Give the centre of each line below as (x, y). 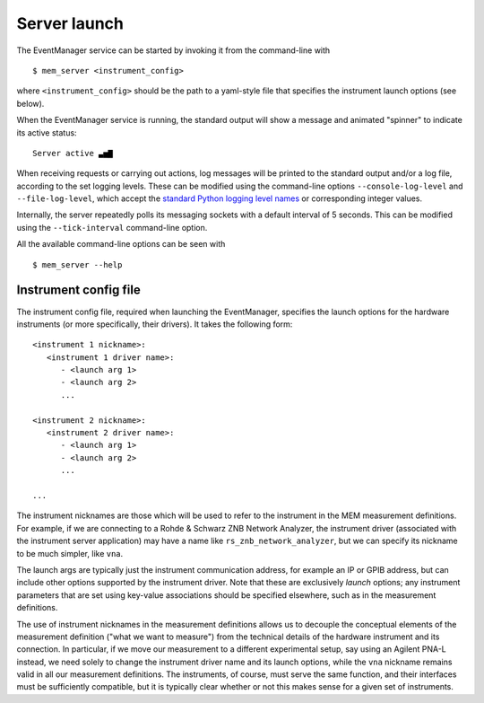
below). (30, 103)
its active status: (47, 132)
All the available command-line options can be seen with (121, 244)
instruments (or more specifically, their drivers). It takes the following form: (155, 324)
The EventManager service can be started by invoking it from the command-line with (173, 50)
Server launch (70, 23)
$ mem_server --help (78, 264)
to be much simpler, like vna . (70, 553)
